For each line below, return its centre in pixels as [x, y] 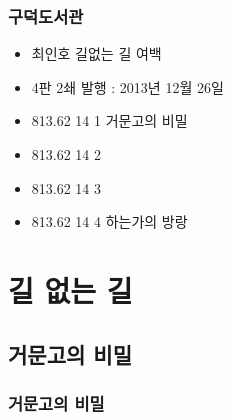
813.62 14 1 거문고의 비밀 [109, 120]
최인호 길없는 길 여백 [96, 53]
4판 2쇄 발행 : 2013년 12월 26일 [127, 86]
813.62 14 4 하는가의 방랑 [109, 221]
